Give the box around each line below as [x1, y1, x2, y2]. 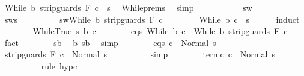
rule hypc [41, 59, 78, 72]
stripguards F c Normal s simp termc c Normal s [4, 48, 275, 60]
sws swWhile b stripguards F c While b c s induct [4, 13, 300, 25]
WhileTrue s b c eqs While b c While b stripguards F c [32, 25, 288, 37]
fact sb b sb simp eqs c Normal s [4, 36, 216, 48]
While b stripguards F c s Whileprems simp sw [4, 1, 252, 13]
